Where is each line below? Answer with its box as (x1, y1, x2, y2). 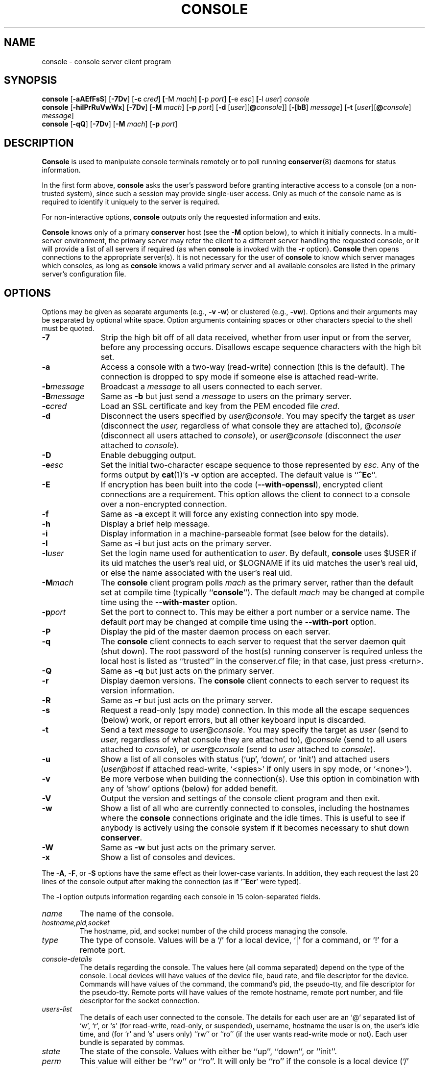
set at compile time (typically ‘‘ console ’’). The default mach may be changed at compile (100, 587, 425, 598)
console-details (42, 955, 92, 964)
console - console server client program (42, 57, 171, 66)
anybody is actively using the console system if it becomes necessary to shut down (100, 823, 409, 833)
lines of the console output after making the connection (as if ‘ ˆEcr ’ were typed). (42, 877, 301, 886)
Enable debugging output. (100, 450, 196, 460)
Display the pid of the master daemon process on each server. (100, 627, 331, 637)
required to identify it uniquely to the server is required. (42, 198, 220, 206)
